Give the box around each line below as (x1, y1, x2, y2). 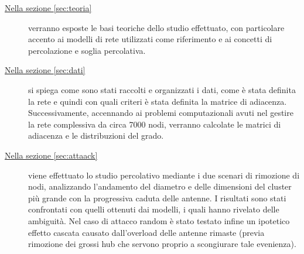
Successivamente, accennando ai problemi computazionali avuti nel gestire (28, 107, 293, 119)
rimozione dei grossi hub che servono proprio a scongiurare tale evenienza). (28, 238, 296, 250)
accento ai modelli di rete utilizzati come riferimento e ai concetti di (28, 33, 272, 45)
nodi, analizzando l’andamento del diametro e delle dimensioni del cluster (28, 180, 292, 193)
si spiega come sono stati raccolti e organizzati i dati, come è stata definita (28, 83, 296, 95)
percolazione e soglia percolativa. (28, 44, 146, 56)
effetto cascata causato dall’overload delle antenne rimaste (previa (28, 226, 265, 238)
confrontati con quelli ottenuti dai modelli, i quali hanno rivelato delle (28, 203, 279, 215)
